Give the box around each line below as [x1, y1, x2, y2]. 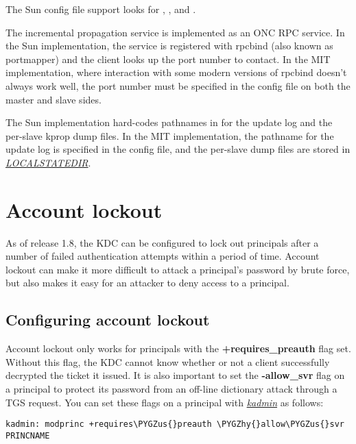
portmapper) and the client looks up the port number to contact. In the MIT [5, 51, 331, 66]
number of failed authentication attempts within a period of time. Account [5, 249, 320, 263]
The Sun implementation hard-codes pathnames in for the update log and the [5, 115, 333, 129]
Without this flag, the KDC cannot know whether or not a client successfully [5, 354, 330, 369]
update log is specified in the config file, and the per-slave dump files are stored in [5, 142, 351, 156]
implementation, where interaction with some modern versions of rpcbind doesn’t [5, 65, 347, 79]
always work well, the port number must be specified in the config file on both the [5, 78, 351, 92]
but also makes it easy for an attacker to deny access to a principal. [5, 275, 289, 290]
